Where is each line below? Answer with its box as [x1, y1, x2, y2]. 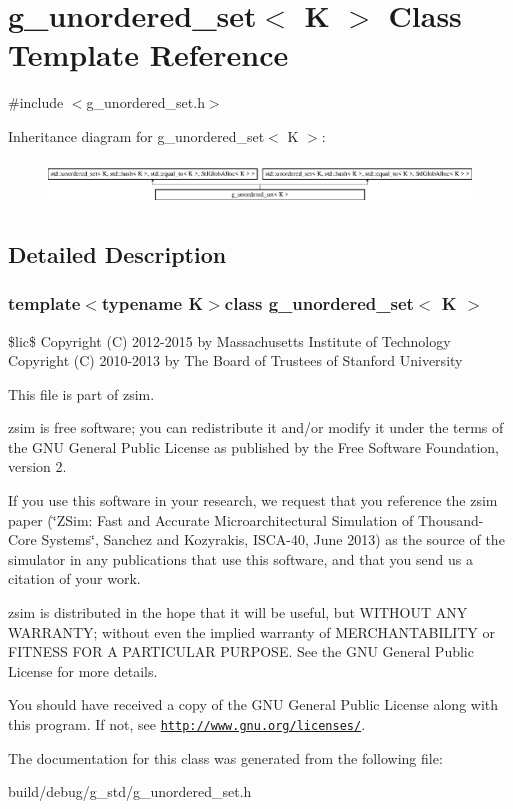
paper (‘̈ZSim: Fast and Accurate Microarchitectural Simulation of [8, 509, 414, 530]
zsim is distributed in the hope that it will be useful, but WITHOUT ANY [8, 602, 468, 623]
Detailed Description [8, 238, 227, 269]
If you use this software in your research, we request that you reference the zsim [8, 490, 498, 511]
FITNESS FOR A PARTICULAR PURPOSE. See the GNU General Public [8, 641, 474, 662]
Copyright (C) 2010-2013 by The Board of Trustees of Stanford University [8, 350, 463, 371]
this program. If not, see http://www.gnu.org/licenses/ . [8, 714, 366, 734]
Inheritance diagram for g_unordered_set [8, 125, 265, 146]
